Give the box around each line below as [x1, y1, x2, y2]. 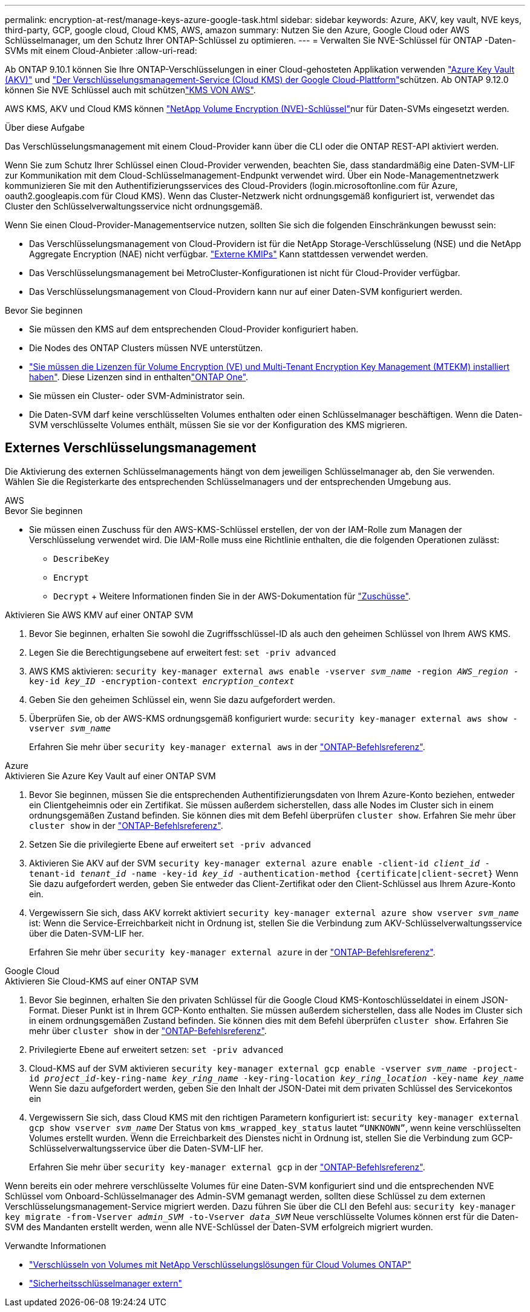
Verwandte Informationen [5, 1240, 106, 1251]
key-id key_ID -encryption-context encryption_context [29, 676, 295, 686]
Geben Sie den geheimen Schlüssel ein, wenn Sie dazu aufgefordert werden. [29, 694, 335, 705]
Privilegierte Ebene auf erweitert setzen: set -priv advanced [29, 1044, 284, 1055]
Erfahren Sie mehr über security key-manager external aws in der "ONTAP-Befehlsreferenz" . [29, 741, 425, 752]
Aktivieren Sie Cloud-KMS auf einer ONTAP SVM [5, 975, 199, 986]
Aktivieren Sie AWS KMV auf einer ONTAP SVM [5, 609, 194, 620]
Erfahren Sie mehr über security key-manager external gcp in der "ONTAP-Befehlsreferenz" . [29, 1161, 425, 1172]
